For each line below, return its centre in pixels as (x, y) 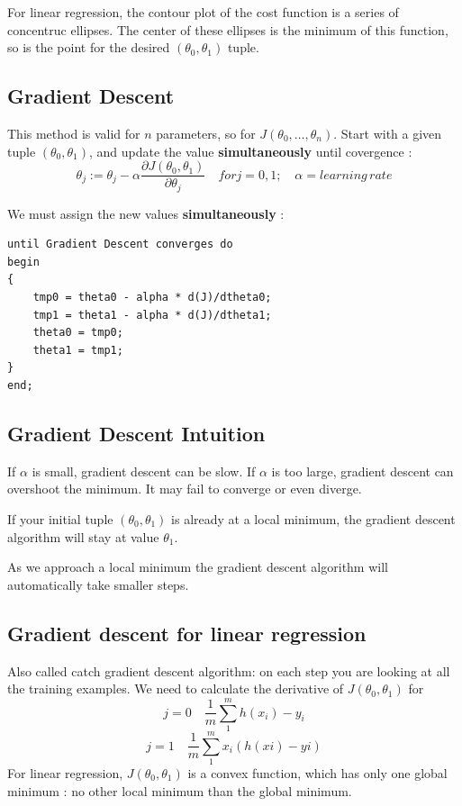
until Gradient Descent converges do (120, 245)
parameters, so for (206, 133)
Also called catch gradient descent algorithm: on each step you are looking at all (229, 670)
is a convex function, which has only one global (317, 773)
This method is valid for (74, 133)
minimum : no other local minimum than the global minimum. (180, 790)
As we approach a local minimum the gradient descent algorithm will (198, 567)
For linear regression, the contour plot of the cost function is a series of (203, 12)
